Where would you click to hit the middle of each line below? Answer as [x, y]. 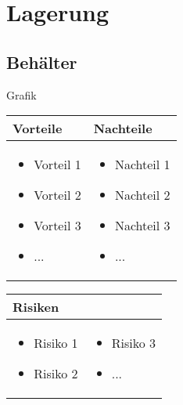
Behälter [42, 61]
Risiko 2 [56, 374]
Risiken [36, 307]
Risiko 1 [56, 343]
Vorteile [38, 128]
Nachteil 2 [142, 195]
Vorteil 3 [57, 226]
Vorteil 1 [57, 165]
